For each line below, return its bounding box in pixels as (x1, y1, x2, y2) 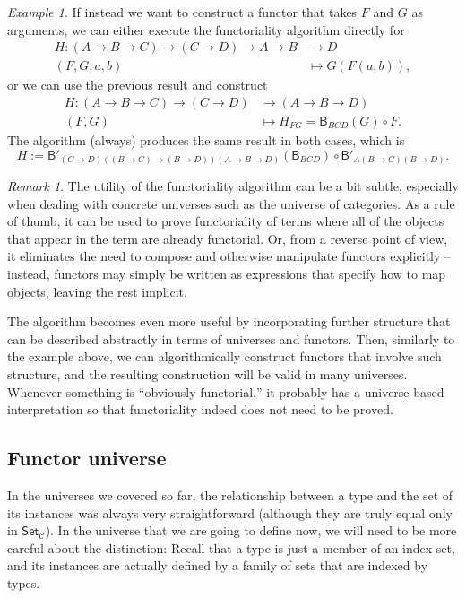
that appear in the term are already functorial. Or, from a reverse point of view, (7, 229, 448, 247)
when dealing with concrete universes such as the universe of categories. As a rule (7, 194, 455, 212)
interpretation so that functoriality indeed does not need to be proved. (7, 400, 393, 419)
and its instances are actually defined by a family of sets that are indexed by (7, 556, 428, 575)
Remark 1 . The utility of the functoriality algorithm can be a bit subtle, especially (7, 177, 459, 195)
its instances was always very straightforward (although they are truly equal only (7, 503, 453, 522)
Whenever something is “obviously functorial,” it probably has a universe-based (7, 382, 444, 401)
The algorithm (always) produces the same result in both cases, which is (7, 130, 405, 149)
